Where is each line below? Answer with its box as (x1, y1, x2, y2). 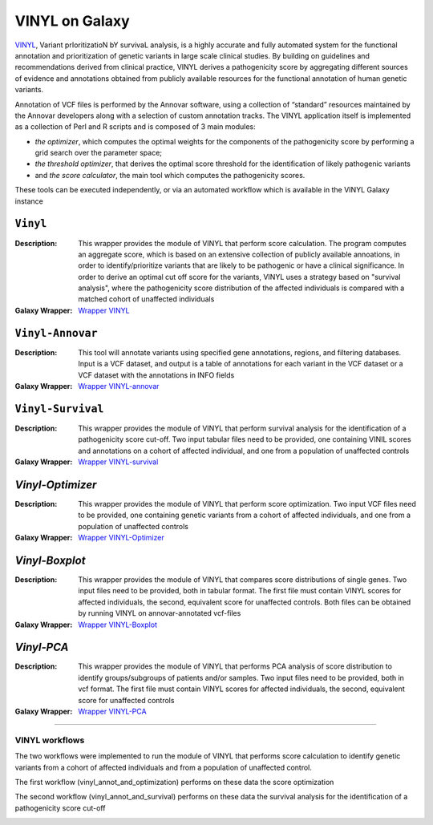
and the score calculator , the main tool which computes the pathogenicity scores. (34, 170, 306, 180)
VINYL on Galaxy (14, 12, 130, 30)
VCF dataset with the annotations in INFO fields (78, 370, 235, 380)
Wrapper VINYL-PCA (78, 706, 148, 717)
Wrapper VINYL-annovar (78, 381, 160, 390)
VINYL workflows (14, 734, 85, 746)
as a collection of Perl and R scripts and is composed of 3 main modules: (14, 122, 256, 131)
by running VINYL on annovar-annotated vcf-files (78, 609, 241, 618)
